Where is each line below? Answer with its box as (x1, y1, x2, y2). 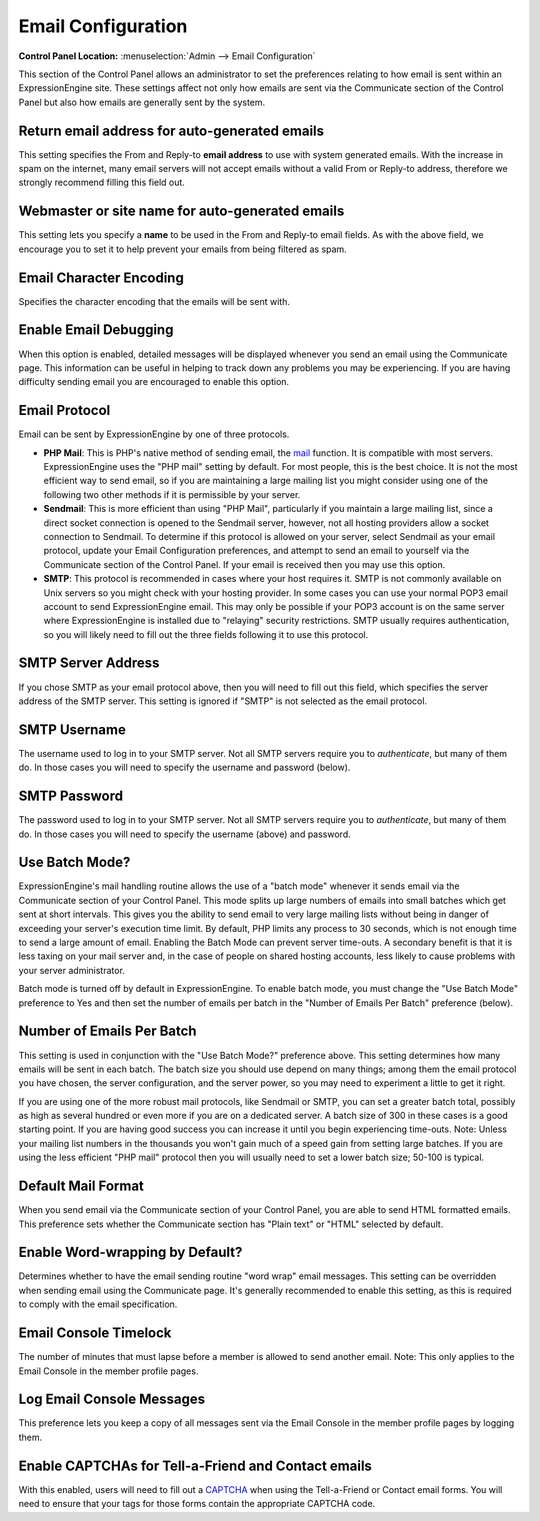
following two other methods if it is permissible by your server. (43, 488, 301, 500)
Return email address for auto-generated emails (18, 122, 325, 139)
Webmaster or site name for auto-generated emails (18, 203, 345, 220)
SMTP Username (18, 721, 127, 738)
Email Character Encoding (18, 269, 184, 286)
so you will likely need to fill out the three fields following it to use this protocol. (43, 628, 369, 640)
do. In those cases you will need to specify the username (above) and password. (18, 828, 351, 840)
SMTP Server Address (18, 655, 160, 672)
